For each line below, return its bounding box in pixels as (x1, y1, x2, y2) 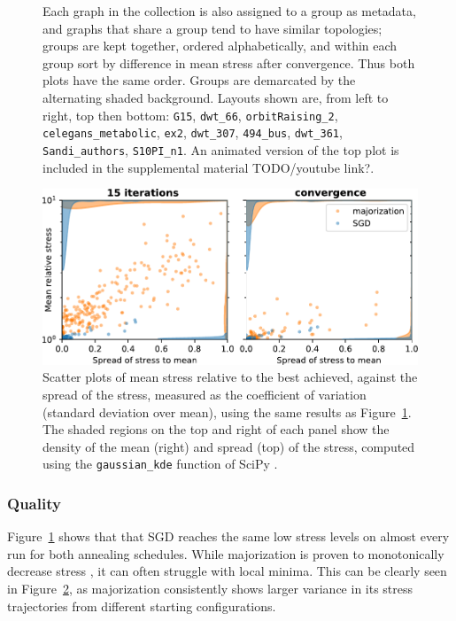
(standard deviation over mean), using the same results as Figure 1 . (43, 402, 412, 421)
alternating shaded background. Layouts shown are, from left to (43, 88, 389, 106)
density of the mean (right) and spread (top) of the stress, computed (43, 437, 415, 455)
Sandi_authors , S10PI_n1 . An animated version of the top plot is (43, 140, 399, 159)
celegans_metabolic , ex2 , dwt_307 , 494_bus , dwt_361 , (43, 123, 343, 142)
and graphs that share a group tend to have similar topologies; (43, 19, 383, 37)
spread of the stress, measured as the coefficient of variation (43, 385, 367, 404)
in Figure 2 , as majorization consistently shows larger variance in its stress (7, 579, 413, 598)
